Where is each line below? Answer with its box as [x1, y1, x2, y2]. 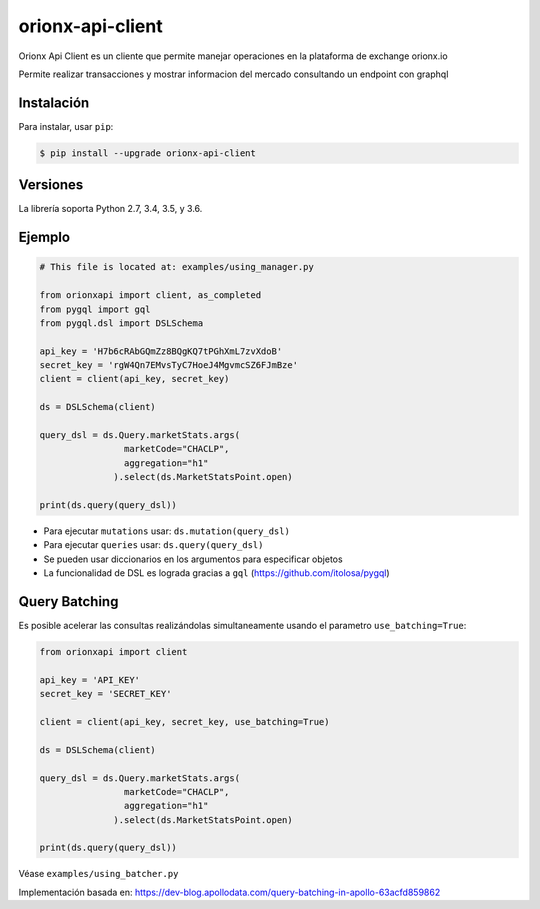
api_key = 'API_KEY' [39, 674, 140, 685]
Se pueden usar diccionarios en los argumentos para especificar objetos [43, 553, 344, 565]
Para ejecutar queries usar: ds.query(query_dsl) [43, 539, 264, 551]
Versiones [18, 176, 84, 194]
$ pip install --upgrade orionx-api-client [39, 147, 257, 159]
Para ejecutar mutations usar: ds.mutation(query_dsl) [43, 525, 290, 537]
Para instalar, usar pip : [18, 120, 114, 132]
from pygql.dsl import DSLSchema [39, 317, 204, 329]
